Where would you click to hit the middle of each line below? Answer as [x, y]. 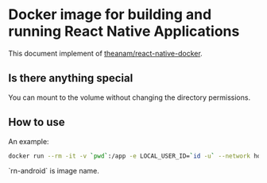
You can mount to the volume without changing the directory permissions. [130, 97]
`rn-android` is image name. [54, 171]
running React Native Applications [124, 31]
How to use [37, 122]
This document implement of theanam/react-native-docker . [105, 53]
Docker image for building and [110, 15]
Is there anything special [71, 78]
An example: [29, 141]
